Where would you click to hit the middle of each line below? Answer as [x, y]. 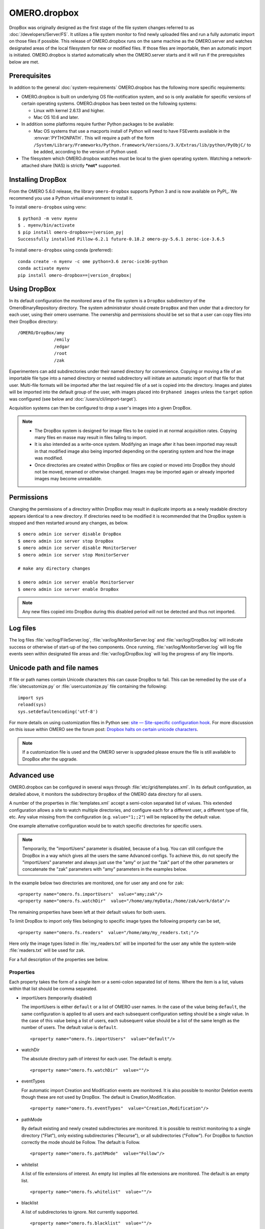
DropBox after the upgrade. [50, 759]
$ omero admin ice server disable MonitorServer [77, 548]
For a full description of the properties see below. [59, 959]
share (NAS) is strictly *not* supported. [80, 165]
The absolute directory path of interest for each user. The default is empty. [97, 1059]
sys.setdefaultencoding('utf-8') [58, 711]
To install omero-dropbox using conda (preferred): [61, 250]
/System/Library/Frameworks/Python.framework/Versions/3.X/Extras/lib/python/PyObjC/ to [142, 145]
